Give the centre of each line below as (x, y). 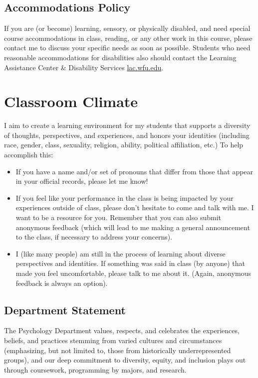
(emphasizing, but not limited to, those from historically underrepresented (118, 350)
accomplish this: (29, 155)
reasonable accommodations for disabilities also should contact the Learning (120, 57)
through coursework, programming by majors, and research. (95, 369)
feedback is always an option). (62, 283)
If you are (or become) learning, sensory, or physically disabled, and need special (127, 28)
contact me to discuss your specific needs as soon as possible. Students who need (127, 48)
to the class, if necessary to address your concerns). (94, 237)
